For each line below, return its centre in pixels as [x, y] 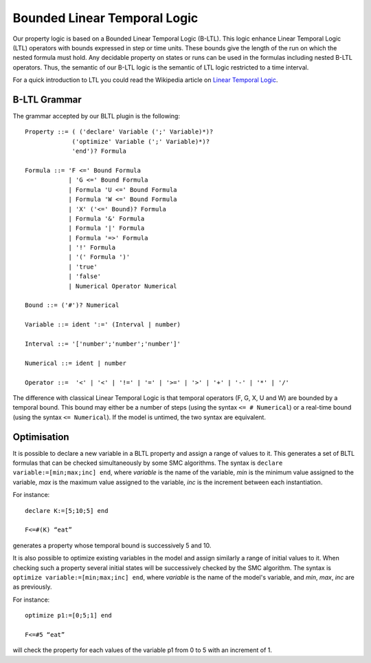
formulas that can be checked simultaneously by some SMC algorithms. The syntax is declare [148, 463]
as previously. [32, 587]
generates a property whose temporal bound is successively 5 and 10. [112, 545]
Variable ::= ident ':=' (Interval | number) [103, 325]
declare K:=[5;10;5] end [67, 511]
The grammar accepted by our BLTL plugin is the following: [96, 116]
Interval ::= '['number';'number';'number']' [103, 344]
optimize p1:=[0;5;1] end [69, 615]
